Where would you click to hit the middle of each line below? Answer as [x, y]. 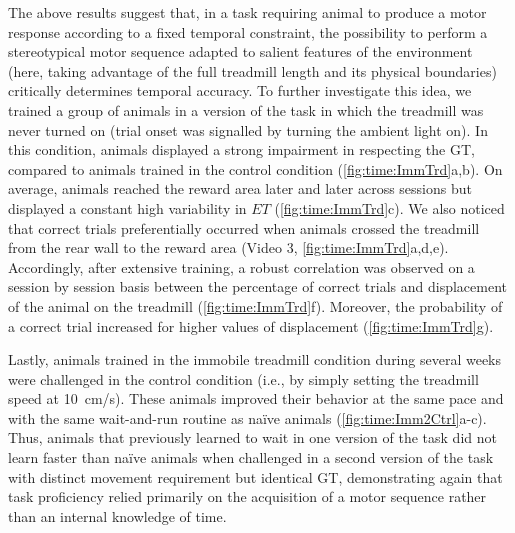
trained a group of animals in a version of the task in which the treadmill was [246, 109]
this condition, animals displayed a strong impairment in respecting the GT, [241, 149]
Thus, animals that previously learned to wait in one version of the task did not [252, 437]
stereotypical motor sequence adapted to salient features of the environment [240, 51]
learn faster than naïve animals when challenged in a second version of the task [251, 457]
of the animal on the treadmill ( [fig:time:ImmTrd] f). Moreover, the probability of [255, 305]
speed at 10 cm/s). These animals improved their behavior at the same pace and [256, 398]
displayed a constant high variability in [127, 207]
